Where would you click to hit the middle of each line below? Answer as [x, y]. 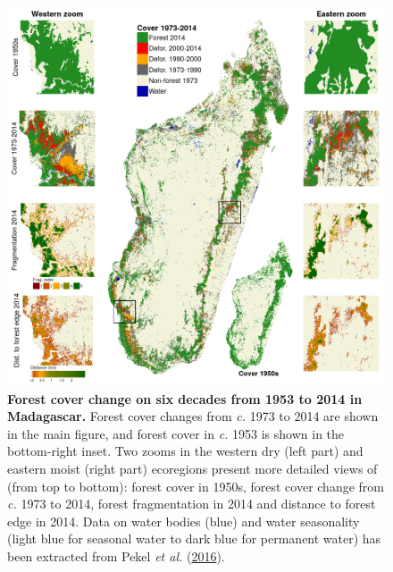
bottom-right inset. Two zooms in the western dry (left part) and [185, 451]
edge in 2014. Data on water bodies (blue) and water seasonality [184, 521]
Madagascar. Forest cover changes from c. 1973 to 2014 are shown [193, 416]
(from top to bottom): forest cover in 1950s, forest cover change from [196, 486]
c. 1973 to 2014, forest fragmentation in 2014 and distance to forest [192, 504]
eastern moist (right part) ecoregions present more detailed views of [192, 468]
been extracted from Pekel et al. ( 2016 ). [116, 555]
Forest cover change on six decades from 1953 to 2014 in [185, 398]
